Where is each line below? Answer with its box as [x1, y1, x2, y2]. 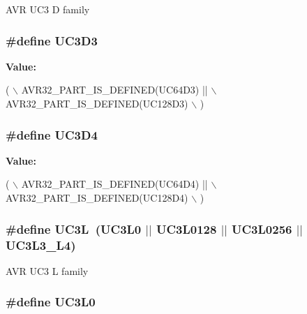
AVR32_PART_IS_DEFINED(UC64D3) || [21, 82, 208, 97]
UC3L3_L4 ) [6, 236, 76, 253]
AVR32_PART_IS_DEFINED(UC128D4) [6, 190, 188, 204]
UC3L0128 [156, 220, 217, 237]
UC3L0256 [232, 220, 292, 237]
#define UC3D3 [6, 31, 98, 49]
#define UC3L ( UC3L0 [6, 220, 142, 237]
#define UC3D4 [6, 126, 98, 143]
